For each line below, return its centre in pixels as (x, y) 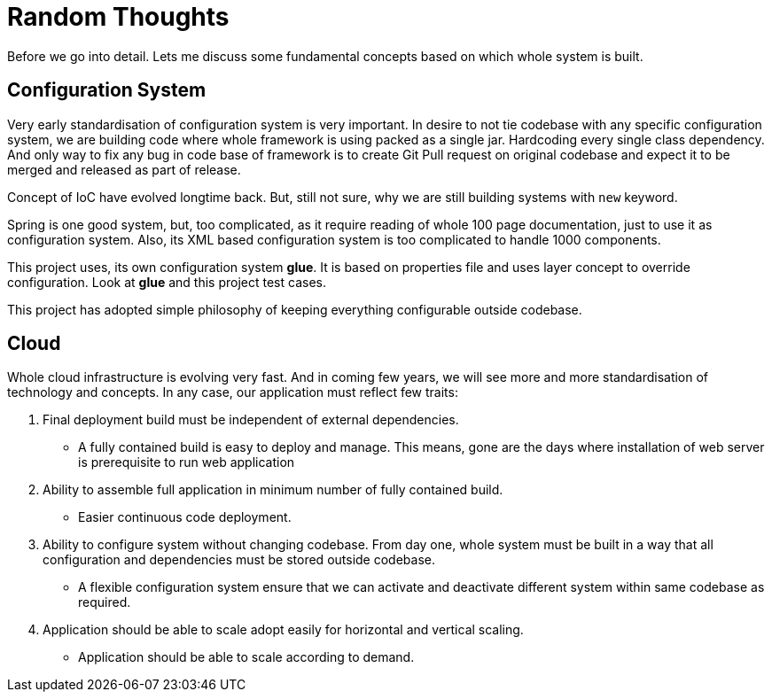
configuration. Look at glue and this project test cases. (167, 282)
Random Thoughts (118, 17)
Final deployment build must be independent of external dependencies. (251, 420)
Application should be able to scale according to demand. (246, 657)
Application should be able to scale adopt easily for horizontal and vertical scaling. (283, 630)
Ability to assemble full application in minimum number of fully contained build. (273, 490)
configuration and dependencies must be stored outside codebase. (239, 560)
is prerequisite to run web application (187, 462)
